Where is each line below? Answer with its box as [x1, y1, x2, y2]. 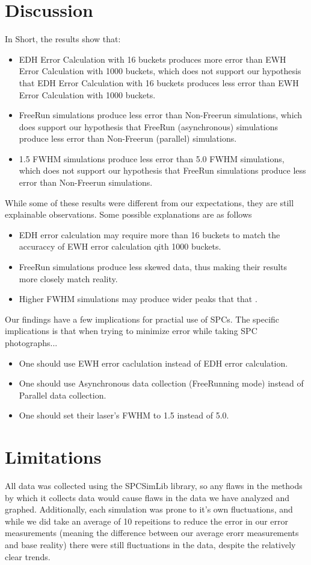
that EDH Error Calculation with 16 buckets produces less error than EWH [19, 76, 299, 89]
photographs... [5, 336, 58, 349]
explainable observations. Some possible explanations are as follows [5, 208, 252, 221]
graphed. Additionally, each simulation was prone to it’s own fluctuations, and [5, 503, 293, 516]
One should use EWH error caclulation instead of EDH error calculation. [19, 356, 288, 369]
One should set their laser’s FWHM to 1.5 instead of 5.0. [19, 409, 229, 421]
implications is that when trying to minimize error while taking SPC [5, 324, 257, 337]
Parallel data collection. [19, 388, 106, 401]
